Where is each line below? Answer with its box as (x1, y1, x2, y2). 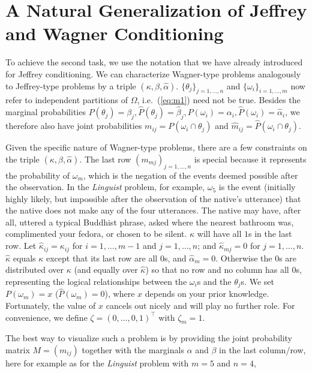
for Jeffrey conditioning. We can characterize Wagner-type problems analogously (5, 67, 301, 80)
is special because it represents (194, 152, 307, 165)
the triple (5, 152, 40, 165)
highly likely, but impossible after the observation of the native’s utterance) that (5, 192, 301, 204)
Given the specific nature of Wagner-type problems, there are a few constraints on (5, 141, 307, 154)
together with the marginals (82, 343, 184, 356)
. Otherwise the (215, 251, 272, 264)
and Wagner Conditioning (5, 21, 224, 46)
